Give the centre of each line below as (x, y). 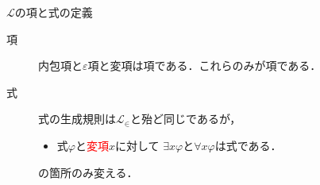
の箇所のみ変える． (88, 172)
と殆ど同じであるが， (186, 119)
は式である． (248, 145)
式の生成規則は (77, 119)
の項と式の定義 (54, 12)
